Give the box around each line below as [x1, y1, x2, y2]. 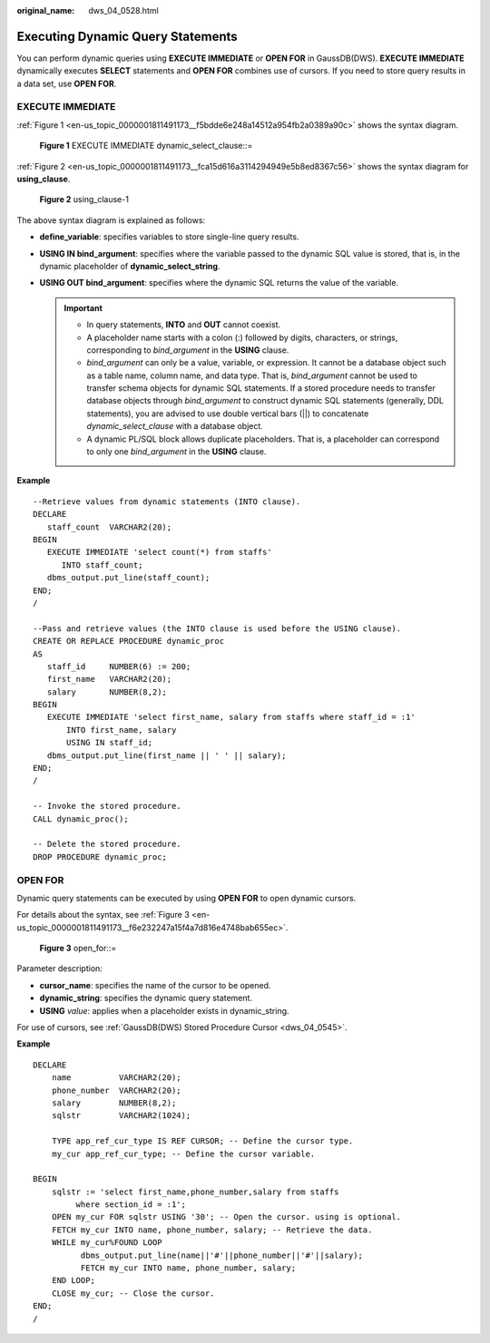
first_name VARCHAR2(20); [46, 674, 172, 685]
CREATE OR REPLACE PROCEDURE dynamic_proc [33, 636, 225, 647]
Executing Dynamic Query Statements [16, 28, 238, 44]
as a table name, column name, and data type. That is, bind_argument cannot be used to [86, 370, 417, 381]
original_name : [16, 5, 75, 15]
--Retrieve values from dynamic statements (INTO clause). [33, 496, 301, 507]
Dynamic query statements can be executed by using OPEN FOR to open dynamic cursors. [16, 892, 357, 903]
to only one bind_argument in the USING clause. [86, 446, 267, 457]
